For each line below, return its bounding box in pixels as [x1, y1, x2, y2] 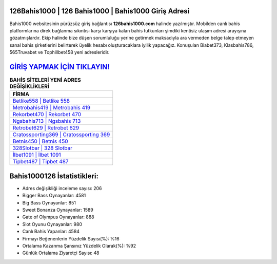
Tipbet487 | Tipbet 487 [12, 158, 69, 165]
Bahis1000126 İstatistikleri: [9, 172, 98, 180]
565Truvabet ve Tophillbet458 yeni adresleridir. [9, 49, 110, 55]
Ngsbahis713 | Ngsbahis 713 [12, 118, 81, 125]
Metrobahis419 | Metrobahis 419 [12, 104, 91, 111]
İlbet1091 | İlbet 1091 [12, 152, 61, 159]
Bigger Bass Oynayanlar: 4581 [22, 193, 86, 199]
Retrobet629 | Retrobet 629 [12, 124, 80, 131]
